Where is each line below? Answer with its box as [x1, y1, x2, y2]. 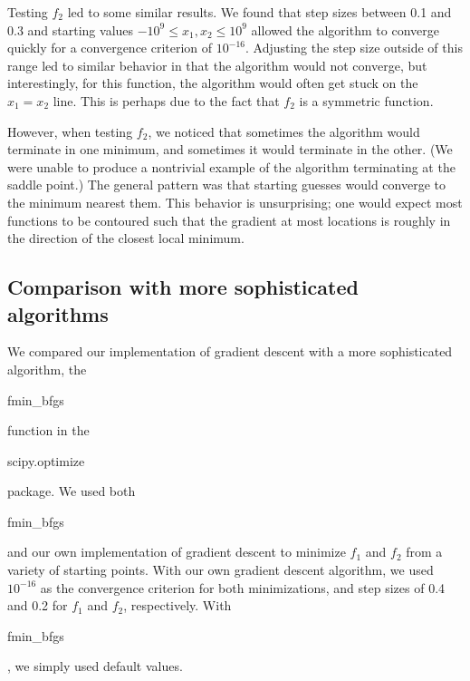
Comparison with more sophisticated [7, 273, 359, 301]
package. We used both [7, 482, 136, 501]
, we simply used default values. [7, 657, 183, 676]
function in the [7, 421, 90, 440]
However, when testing [7, 122, 133, 141]
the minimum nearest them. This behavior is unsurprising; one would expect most [7, 192, 463, 211]
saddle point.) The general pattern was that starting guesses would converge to [7, 175, 446, 194]
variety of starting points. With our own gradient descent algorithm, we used [7, 560, 434, 579]
